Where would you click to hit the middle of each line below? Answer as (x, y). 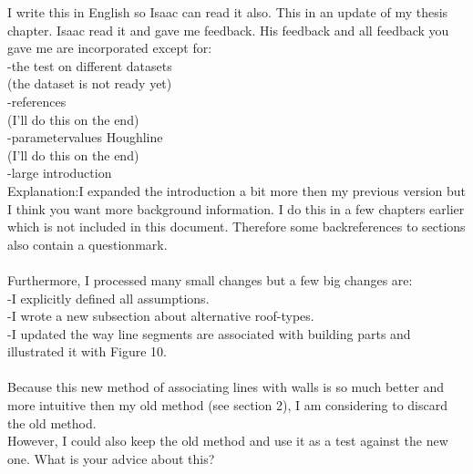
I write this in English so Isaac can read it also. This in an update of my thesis (228, 12)
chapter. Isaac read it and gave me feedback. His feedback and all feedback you (228, 30)
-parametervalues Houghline (85, 137)
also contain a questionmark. (87, 244)
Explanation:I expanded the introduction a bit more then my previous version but (237, 190)
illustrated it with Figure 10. (87, 351)
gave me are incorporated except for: (110, 48)
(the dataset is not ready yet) (90, 83)
